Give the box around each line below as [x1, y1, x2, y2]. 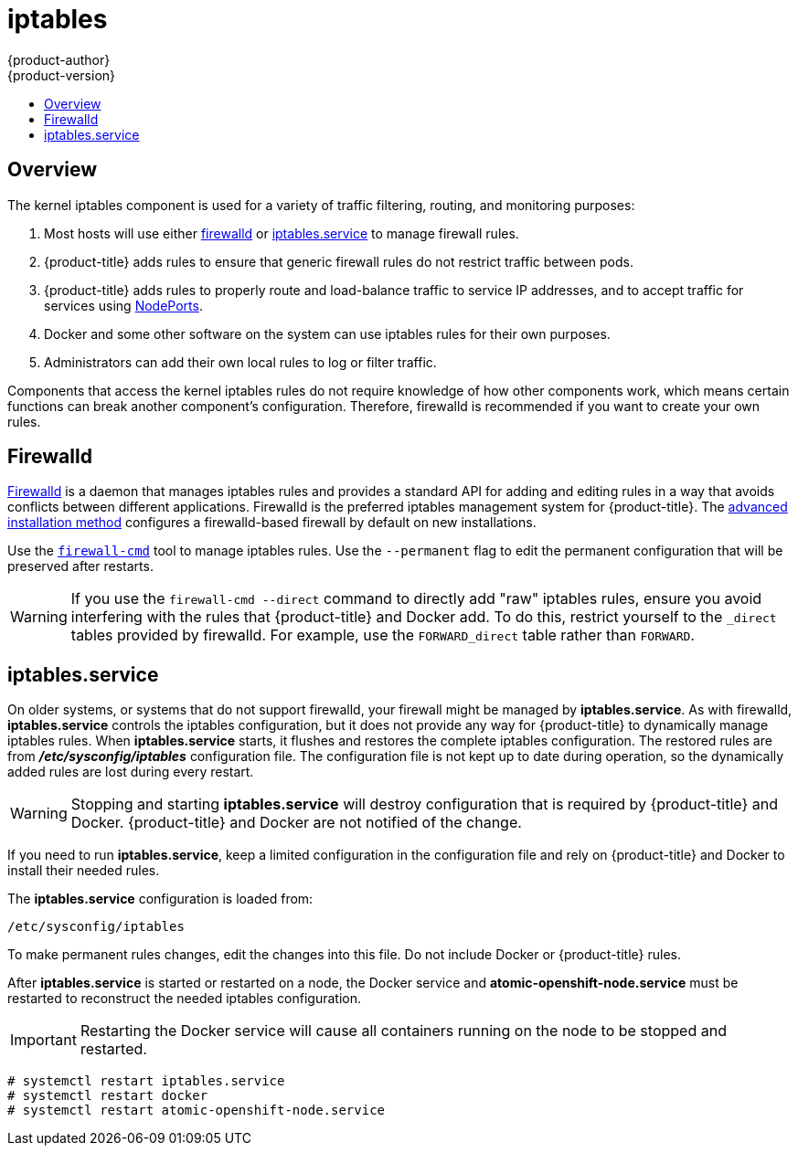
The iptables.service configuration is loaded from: [7, 891, 314, 907]
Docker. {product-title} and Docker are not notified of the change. [70, 813, 522, 832]
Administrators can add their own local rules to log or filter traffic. [44, 354, 437, 370]
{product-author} [7, 51, 111, 68]
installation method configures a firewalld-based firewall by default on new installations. [7, 514, 537, 531]
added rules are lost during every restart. [7, 764, 254, 780]
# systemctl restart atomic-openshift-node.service [7, 1103, 386, 1118]
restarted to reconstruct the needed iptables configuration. [7, 990, 362, 1007]
